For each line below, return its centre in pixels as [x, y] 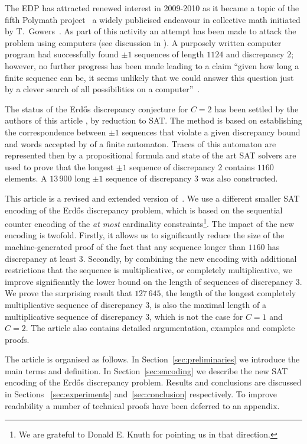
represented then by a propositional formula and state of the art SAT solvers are [151, 155]
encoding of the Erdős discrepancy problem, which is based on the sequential [144, 210]
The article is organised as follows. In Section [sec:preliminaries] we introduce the [152, 359]
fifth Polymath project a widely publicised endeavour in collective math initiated [153, 19]
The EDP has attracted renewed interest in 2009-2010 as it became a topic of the [152, 8]
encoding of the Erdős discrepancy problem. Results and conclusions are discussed [153, 382]
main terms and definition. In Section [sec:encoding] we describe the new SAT [146, 370]
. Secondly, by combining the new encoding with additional [190, 258]
